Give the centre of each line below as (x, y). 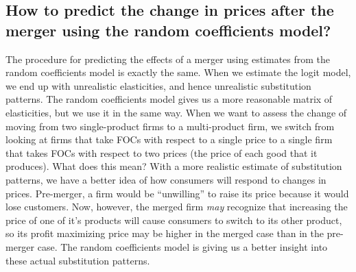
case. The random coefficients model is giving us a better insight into (182, 246)
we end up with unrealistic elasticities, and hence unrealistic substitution (158, 85)
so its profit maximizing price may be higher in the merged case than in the (165, 233)
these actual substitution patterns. (78, 260)
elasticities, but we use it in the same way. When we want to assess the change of (176, 112)
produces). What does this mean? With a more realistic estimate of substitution (174, 166)
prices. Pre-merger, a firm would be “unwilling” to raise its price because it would (177, 193)
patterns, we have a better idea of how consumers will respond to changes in (166, 179)
